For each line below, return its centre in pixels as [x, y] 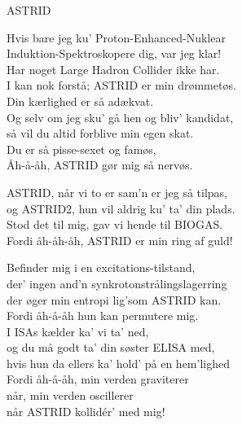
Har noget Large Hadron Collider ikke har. [113, 69]
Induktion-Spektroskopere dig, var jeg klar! [114, 53]
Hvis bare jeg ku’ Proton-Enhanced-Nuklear [116, 37]
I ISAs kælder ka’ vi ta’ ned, [78, 331]
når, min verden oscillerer [70, 395]
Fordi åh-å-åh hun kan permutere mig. [103, 315]
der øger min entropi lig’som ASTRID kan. [114, 299]
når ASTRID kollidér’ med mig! [86, 411]
